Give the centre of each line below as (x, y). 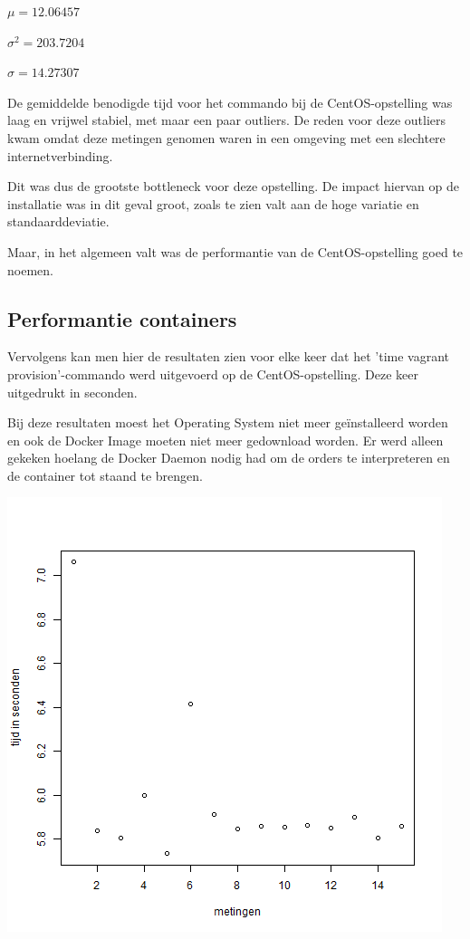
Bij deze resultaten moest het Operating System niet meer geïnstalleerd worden (228, 422)
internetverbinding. (60, 155)
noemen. (30, 269)
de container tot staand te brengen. (105, 475)
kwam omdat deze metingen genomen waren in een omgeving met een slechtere (226, 137)
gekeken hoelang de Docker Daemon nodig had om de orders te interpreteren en (229, 458)
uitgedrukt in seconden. (72, 392)
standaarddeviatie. (58, 221)
